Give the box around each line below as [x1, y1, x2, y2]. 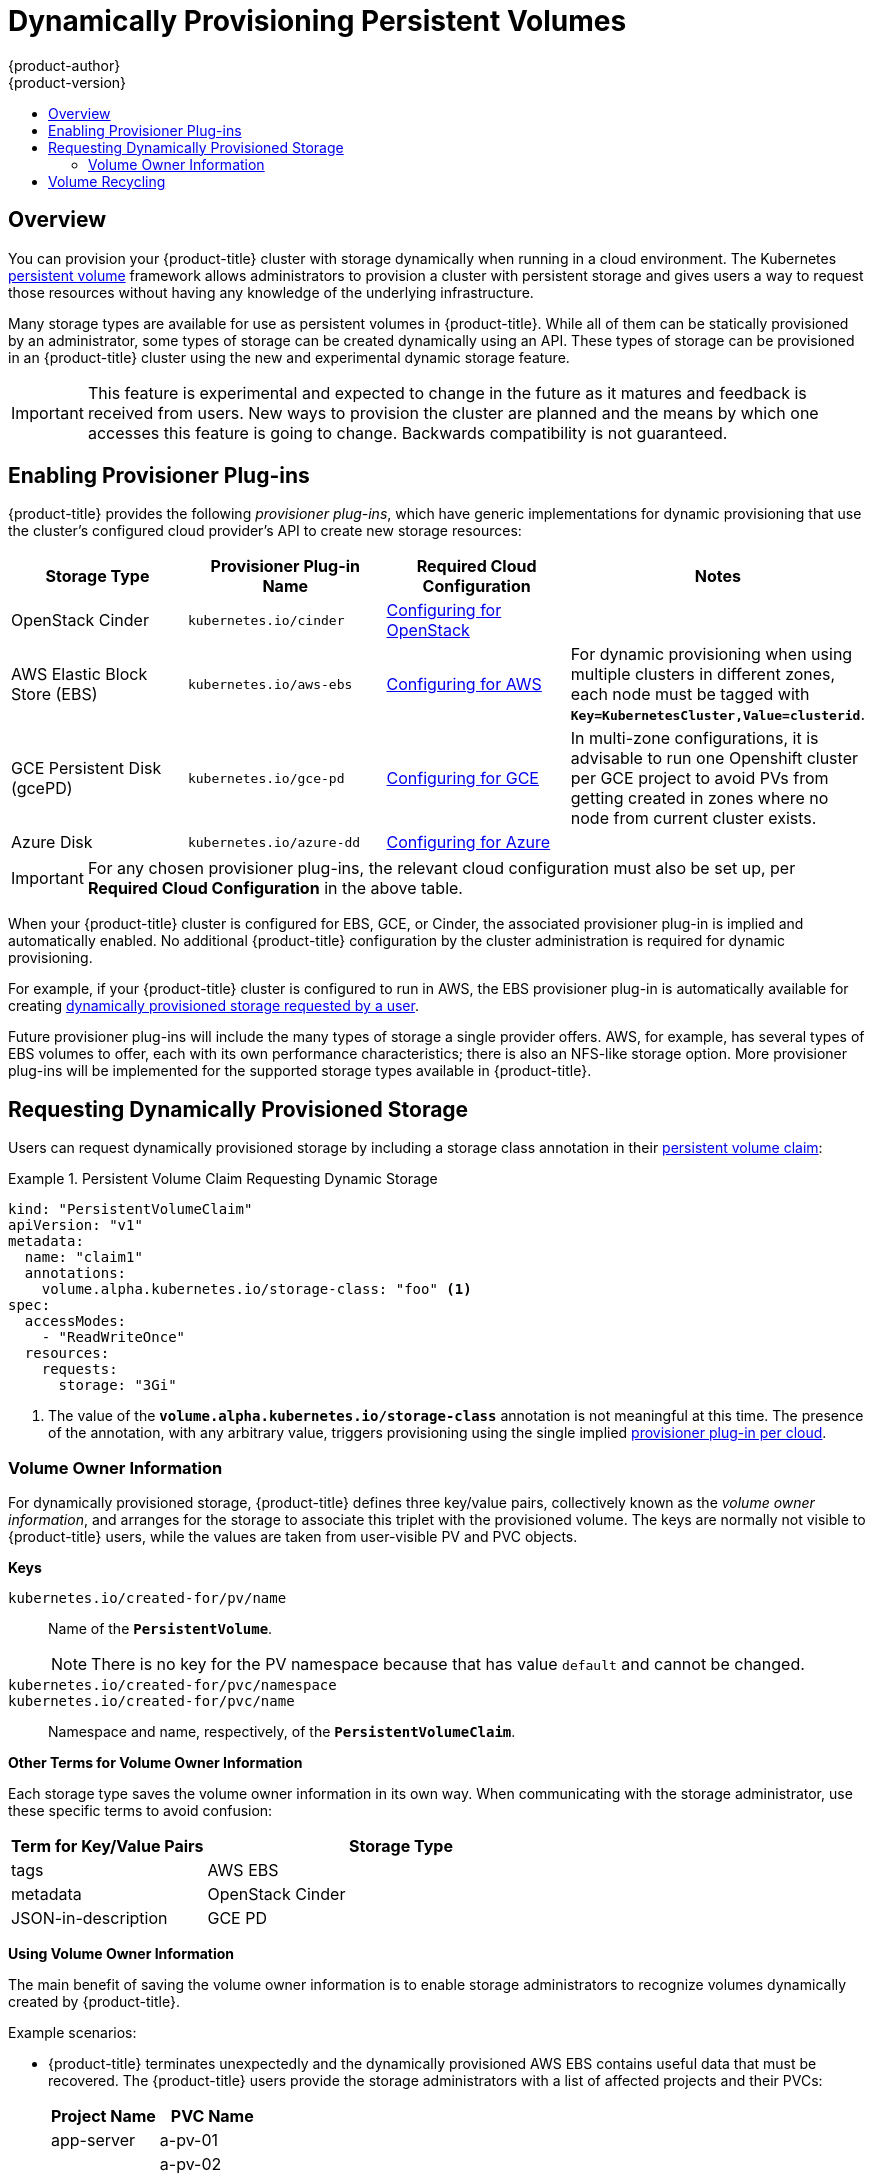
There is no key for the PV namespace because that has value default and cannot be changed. [91, 1654, 805, 1675]
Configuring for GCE [386, 768, 539, 789]
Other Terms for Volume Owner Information [8, 1754, 303, 1772]
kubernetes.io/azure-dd [187, 834, 361, 850]
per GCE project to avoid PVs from [570, 768, 829, 789]
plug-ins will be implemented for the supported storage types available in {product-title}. [8, 1062, 592, 1080]
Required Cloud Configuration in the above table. [87, 878, 463, 899]
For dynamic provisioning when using [570, 644, 853, 665]
